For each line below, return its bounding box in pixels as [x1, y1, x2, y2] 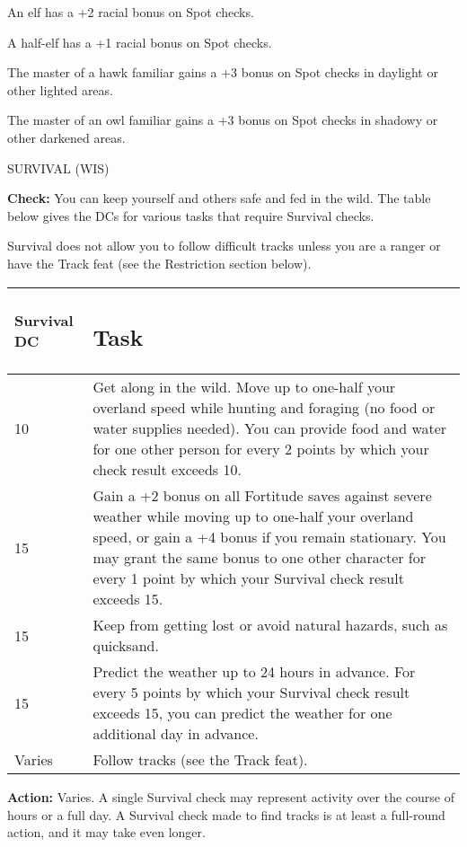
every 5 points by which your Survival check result [93, 682, 410, 703]
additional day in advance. [93, 723, 259, 745]
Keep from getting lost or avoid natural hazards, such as [93, 614, 448, 636]
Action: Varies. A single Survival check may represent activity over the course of [7, 788, 454, 807]
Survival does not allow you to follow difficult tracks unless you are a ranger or [7, 236, 441, 255]
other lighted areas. [7, 80, 113, 99]
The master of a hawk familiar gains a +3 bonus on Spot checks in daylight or [7, 63, 438, 82]
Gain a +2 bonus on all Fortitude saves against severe [93, 485, 432, 507]
